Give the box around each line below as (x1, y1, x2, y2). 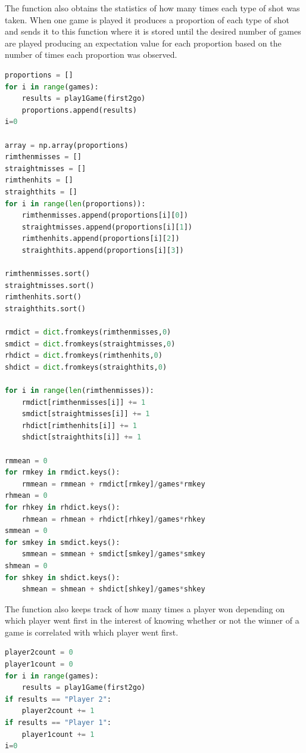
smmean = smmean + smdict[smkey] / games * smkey (21, 550, 205, 559)
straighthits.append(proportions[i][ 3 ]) (21, 246, 184, 255)
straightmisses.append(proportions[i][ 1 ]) (21, 222, 193, 231)
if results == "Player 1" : (5, 718, 112, 727)
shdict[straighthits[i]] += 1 (21, 433, 142, 442)
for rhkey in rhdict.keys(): (5, 503, 120, 512)
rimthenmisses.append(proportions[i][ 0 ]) (21, 211, 188, 220)
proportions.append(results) (21, 106, 137, 114)
